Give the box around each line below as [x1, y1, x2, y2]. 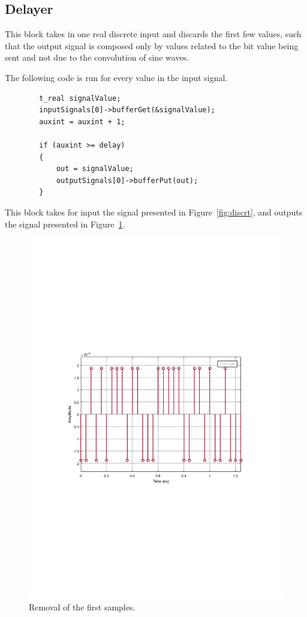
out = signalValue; [56, 164, 134, 173]
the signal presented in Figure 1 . [5, 217, 125, 230]
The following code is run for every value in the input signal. [5, 71, 228, 83]
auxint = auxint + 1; [39, 117, 125, 126]
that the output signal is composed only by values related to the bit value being [5, 39, 299, 52]
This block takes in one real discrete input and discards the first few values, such [5, 28, 302, 40]
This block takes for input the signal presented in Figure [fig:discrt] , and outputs [5, 205, 303, 218]
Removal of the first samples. [29, 600, 136, 613]
